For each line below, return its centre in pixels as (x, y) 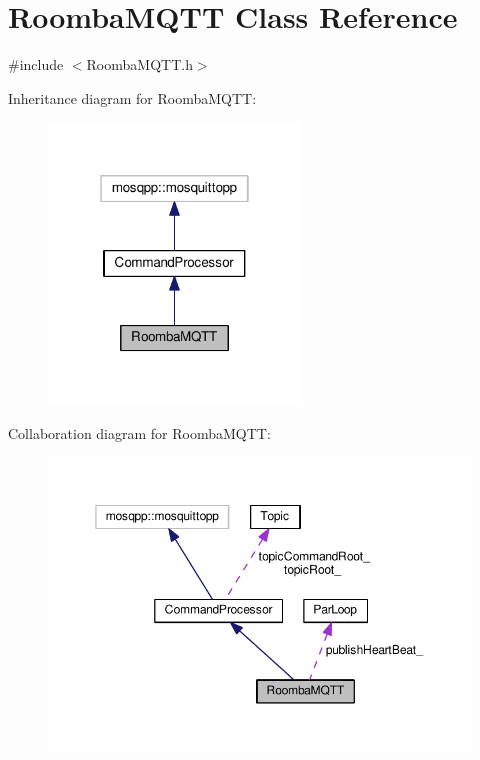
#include (36, 64)
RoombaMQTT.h (139, 64)
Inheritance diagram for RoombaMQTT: (132, 97)
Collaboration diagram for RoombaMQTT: (139, 432)
